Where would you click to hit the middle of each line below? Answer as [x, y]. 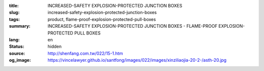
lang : [14, 39]
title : [14, 6]
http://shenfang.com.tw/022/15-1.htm [85, 53]
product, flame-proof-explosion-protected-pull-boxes [102, 19]
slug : [14, 13]
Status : [17, 47]
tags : [14, 19]
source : [17, 53]
